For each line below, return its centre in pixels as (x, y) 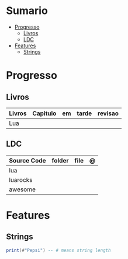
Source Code (27, 160)
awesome (23, 189)
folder (60, 160)
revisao (108, 113)
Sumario (27, 11)
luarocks (21, 179)
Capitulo (44, 113)
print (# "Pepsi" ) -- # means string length (58, 250)
